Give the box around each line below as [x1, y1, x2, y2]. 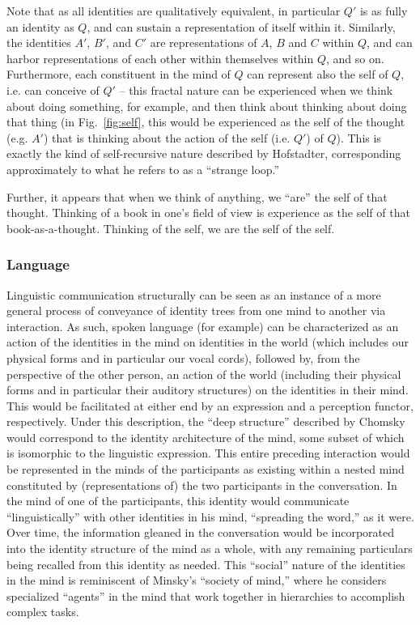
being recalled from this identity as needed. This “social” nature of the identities [6, 555, 405, 572]
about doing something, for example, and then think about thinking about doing [6, 97, 407, 114]
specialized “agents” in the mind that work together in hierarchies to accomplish [6, 587, 405, 604]
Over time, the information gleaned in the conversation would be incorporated [6, 524, 395, 541]
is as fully [359, 2, 408, 19]
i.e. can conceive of [6, 81, 100, 98]
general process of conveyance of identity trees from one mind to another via [6, 302, 386, 319]
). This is [336, 129, 381, 146]
